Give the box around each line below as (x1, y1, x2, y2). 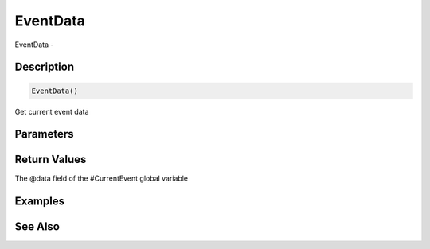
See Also (14, 220, 60, 234)
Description (14, 60, 75, 74)
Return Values (14, 153, 87, 166)
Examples (14, 195, 65, 208)
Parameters (14, 127, 74, 141)
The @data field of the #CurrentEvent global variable (14, 173, 189, 183)
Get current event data (14, 107, 89, 116)
